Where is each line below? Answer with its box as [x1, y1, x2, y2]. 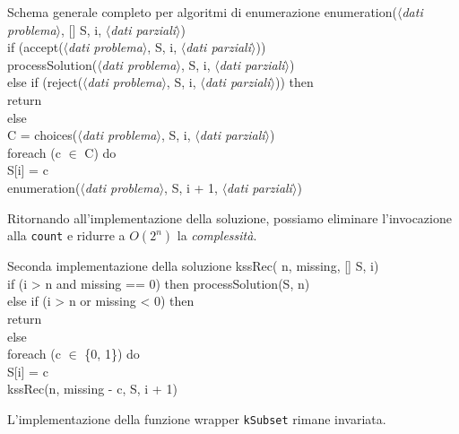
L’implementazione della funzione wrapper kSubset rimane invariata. [7, 409, 386, 428]
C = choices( [7, 126, 78, 144]
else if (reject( [7, 73, 83, 91]
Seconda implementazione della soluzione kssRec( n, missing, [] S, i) [7, 256, 379, 275]
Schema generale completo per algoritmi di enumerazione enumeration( [7, 3, 397, 21]
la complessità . [177, 226, 257, 245]
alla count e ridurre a [7, 226, 126, 245]
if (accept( [7, 38, 64, 56]
